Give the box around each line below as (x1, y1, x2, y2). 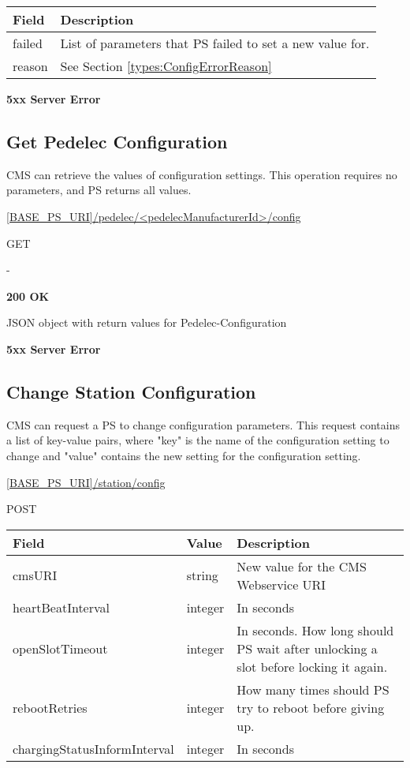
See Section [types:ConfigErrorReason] (60, 57, 272, 75)
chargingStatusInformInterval (13, 739, 174, 758)
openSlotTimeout (13, 639, 108, 657)
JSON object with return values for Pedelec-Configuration (6, 314, 287, 331)
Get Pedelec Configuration (6, 129, 228, 153)
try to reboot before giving (237, 698, 385, 717)
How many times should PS (237, 680, 389, 699)
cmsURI (13, 566, 58, 585)
